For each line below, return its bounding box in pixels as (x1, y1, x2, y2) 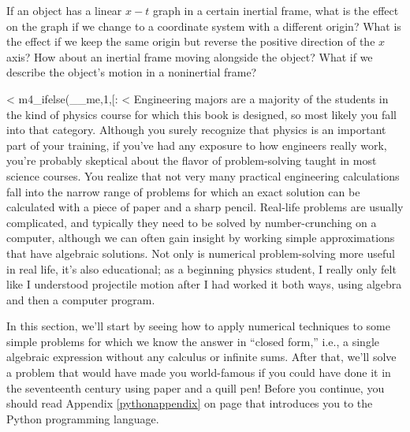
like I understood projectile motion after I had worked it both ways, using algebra (6, 276, 402, 292)
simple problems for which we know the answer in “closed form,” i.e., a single (6, 333, 379, 349)
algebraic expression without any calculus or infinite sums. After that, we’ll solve (6, 348, 397, 365)
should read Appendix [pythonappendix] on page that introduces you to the (6, 395, 373, 412)
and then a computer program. (6, 291, 155, 307)
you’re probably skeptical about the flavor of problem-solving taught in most (6, 152, 377, 169)
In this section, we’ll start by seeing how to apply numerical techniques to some (6, 318, 390, 334)
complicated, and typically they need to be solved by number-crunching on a (6, 214, 377, 230)
